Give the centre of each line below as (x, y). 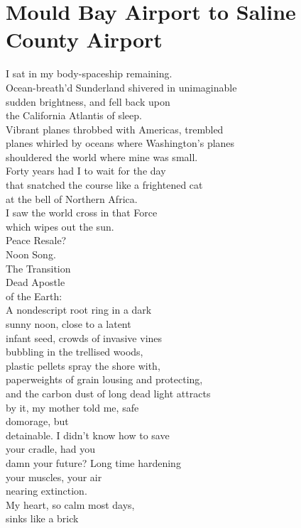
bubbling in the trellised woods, (75, 352)
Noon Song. (31, 254)
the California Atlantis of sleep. (74, 115)
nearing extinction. (46, 491)
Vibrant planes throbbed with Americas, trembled (115, 129)
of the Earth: (34, 296)
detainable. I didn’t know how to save (88, 435)
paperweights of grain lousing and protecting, (104, 379)
